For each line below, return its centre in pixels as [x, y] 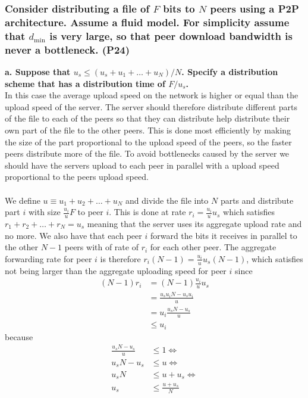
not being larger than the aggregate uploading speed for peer [116, 270]
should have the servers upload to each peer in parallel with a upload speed [142, 165]
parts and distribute [257, 200]
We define [23, 200]
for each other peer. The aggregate [213, 247]
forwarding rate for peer [48, 258]
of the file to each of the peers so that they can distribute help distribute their [147, 118]
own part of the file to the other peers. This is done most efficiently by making [148, 130]
